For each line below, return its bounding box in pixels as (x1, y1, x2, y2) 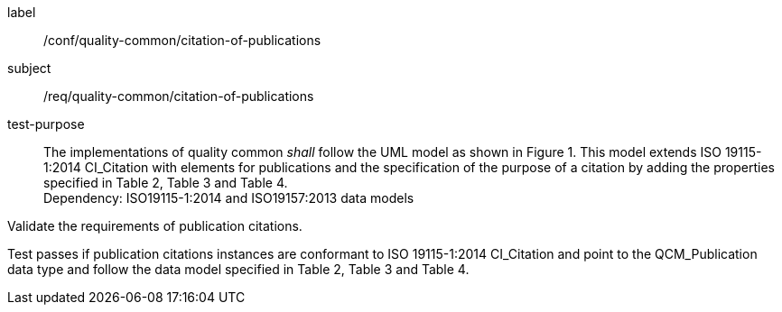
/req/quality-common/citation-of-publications (43, 88, 314, 104)
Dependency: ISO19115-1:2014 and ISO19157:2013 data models (43, 190, 414, 206)
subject (7, 60, 51, 76)
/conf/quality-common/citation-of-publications (43, 32, 321, 48)
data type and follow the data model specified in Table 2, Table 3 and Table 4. (7, 262, 470, 277)
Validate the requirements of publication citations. (7, 218, 303, 234)
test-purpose (7, 116, 85, 132)
